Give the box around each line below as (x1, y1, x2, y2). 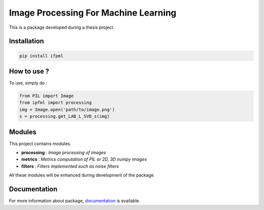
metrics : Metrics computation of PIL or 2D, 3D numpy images (21, 156, 147, 162)
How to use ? (9, 67, 49, 75)
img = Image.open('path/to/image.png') (19, 106, 115, 112)
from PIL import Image (19, 93, 74, 99)
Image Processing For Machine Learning (9, 7, 176, 18)
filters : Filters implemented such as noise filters (21, 163, 119, 169)
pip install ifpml (19, 53, 64, 59)
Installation (9, 37, 44, 45)
